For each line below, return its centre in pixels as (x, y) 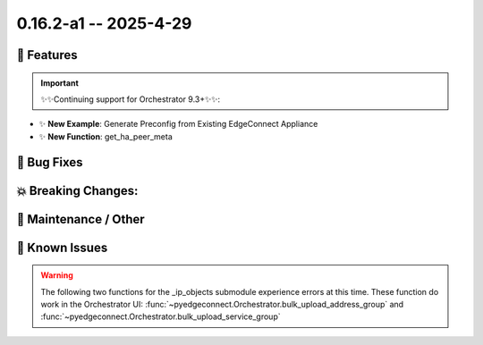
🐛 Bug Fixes (50, 162)
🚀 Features (47, 55)
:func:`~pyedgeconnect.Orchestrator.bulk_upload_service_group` (161, 316)
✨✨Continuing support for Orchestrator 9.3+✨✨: (131, 99)
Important (60, 83)
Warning (57, 275)
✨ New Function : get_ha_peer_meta (106, 136)
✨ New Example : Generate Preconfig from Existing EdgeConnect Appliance (178, 124)
